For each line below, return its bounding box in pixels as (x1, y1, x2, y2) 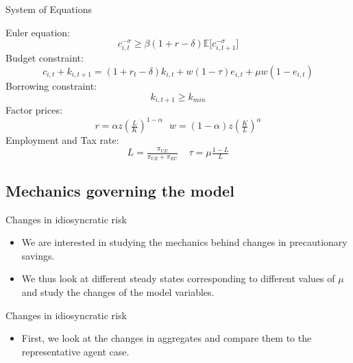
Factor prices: (5, 102, 62, 116)
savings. (21, 248, 55, 262)
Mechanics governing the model (5, 179, 234, 201)
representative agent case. (21, 344, 130, 358)
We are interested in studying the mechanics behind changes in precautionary (21, 235, 348, 249)
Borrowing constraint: (5, 78, 97, 92)
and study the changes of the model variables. (21, 285, 215, 299)
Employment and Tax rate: (5, 133, 119, 147)
